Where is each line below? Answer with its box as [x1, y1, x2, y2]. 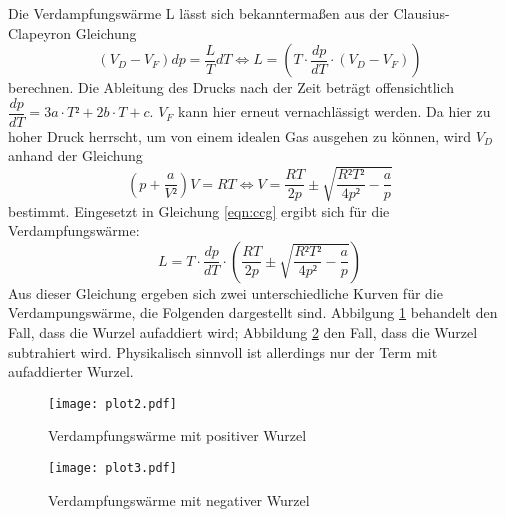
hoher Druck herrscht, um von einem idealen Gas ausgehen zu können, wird [8, 125, 472, 146]
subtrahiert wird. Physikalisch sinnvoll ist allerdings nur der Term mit [8, 341, 438, 362]
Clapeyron [8, 22, 72, 43]
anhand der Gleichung [8, 145, 143, 166]
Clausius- [393, 3, 450, 23]
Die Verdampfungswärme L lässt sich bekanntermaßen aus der [8, 3, 389, 23]
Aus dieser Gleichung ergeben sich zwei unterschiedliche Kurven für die [8, 282, 443, 303]
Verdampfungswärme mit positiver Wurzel [48, 425, 307, 446]
